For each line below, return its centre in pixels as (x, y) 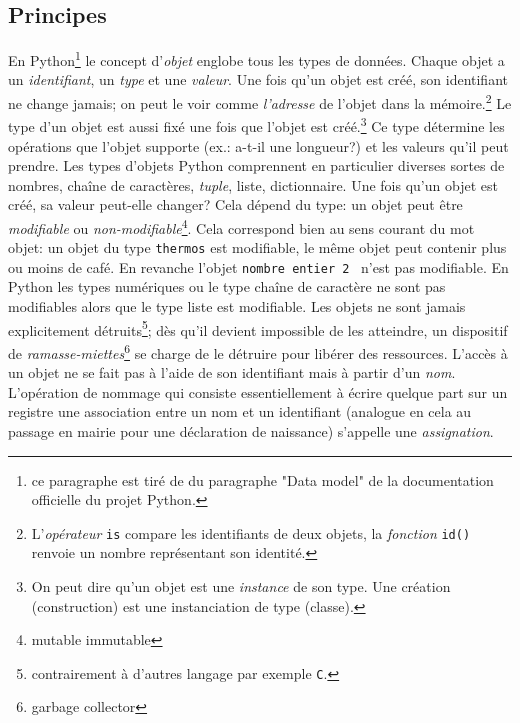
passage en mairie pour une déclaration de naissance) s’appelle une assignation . (251, 430)
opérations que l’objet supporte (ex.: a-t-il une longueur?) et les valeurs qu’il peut (258, 145)
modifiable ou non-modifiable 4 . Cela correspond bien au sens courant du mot (241, 226)
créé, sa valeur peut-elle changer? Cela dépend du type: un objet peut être (235, 204)
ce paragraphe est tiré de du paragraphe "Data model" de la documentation (262, 479)
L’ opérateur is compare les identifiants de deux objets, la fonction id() (251, 532)
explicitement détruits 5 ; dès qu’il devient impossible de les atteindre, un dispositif (258, 328)
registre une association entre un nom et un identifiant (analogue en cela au (240, 411)
